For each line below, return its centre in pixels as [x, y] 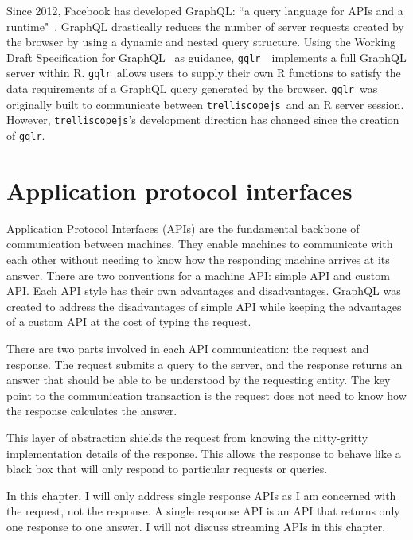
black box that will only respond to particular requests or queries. [167, 469]
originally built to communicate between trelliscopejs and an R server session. [205, 104]
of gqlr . [26, 136]
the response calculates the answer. [92, 411]
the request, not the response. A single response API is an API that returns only [203, 511]
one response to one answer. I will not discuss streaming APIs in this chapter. [196, 526]
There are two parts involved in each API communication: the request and [188, 348]
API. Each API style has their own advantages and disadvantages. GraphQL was [204, 291]
